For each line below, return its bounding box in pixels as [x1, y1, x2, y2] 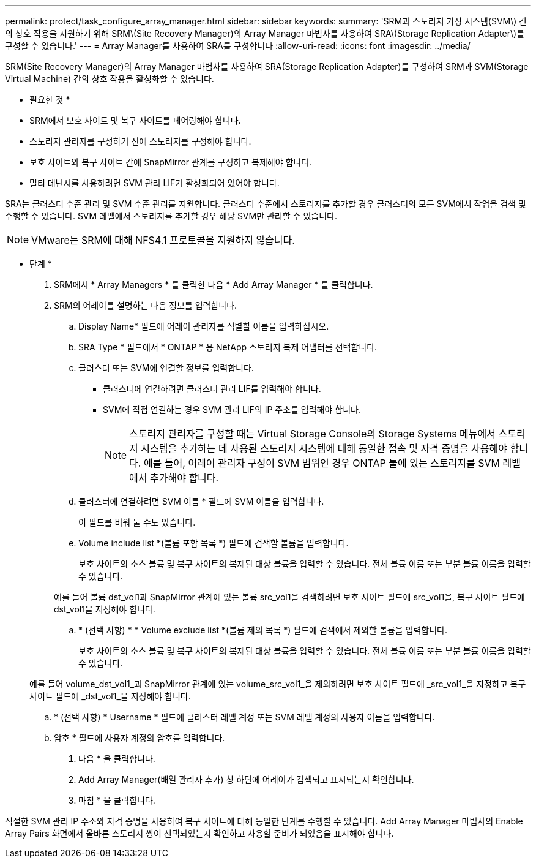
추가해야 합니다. [150, 472, 219, 484]
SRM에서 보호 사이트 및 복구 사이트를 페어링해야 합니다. [29, 115, 241, 126]
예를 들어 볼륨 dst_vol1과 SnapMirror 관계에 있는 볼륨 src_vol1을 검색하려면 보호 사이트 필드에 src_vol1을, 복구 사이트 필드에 [54, 592, 525, 602]
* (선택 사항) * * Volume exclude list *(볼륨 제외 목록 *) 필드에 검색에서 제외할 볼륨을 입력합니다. [78, 625, 447, 635]
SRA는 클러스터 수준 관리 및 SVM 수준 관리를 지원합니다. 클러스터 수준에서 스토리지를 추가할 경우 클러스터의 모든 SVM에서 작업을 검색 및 [5, 198, 526, 209]
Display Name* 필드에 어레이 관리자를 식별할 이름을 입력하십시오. [78, 321, 329, 331]
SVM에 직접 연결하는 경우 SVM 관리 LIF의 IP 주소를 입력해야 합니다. [103, 404, 361, 415]
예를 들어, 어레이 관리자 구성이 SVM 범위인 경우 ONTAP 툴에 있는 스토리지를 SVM [143, 457, 500, 469]
